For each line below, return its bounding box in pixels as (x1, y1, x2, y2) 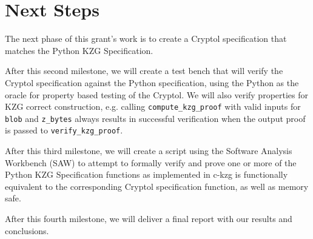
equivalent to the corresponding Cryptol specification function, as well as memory (5, 180, 309, 192)
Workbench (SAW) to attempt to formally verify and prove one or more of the (5, 156, 297, 169)
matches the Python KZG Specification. (5, 44, 153, 56)
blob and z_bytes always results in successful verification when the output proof (5, 112, 306, 124)
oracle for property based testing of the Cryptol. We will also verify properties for (5, 88, 309, 101)
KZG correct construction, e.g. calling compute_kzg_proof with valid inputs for (5, 100, 301, 113)
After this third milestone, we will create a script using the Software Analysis (5, 144, 292, 157)
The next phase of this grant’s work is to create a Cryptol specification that (5, 32, 287, 45)
